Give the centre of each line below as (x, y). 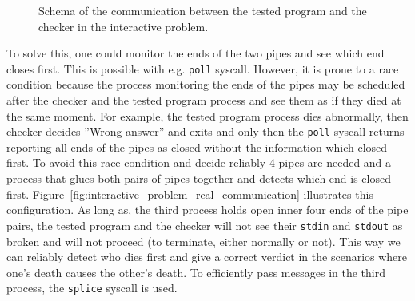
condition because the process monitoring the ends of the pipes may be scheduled (206, 84)
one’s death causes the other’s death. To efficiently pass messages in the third (196, 272)
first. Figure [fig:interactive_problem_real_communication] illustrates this (190, 194)
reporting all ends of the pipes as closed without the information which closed (197, 147)
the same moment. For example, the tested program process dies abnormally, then (207, 115)
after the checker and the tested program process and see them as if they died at (204, 100)
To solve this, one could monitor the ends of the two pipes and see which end (196, 53)
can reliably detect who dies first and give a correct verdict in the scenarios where (207, 257)
